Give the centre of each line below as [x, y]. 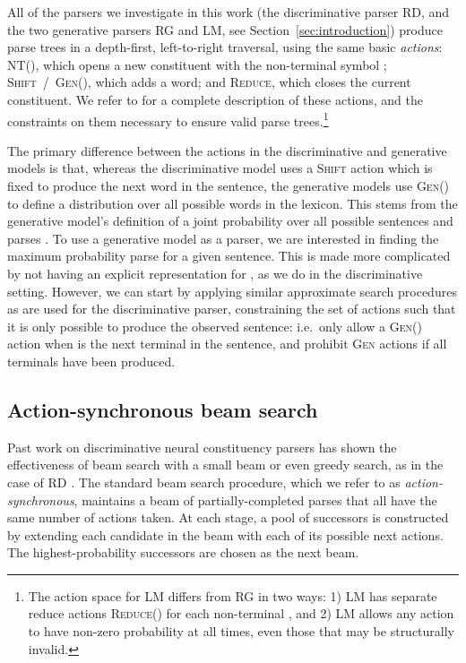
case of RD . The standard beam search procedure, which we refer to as [204, 482]
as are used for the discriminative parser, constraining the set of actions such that [232, 309]
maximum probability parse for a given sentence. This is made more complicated [229, 256]
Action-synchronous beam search [163, 409]
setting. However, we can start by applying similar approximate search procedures [232, 291]
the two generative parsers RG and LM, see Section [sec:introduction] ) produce [225, 29]
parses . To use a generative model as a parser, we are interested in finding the [223, 238]
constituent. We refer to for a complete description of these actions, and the [216, 99]
